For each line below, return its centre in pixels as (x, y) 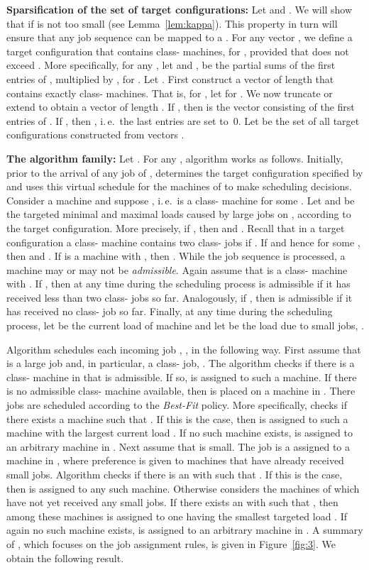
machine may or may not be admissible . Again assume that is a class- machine (177, 269)
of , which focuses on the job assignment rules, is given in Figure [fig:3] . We (171, 543)
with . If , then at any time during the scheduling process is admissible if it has (178, 284)
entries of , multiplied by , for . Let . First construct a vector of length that (170, 78)
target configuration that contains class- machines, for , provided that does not (178, 51)
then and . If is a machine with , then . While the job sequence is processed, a (176, 256)
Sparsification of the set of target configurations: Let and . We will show (180, 9)
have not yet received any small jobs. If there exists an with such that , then (172, 502)
